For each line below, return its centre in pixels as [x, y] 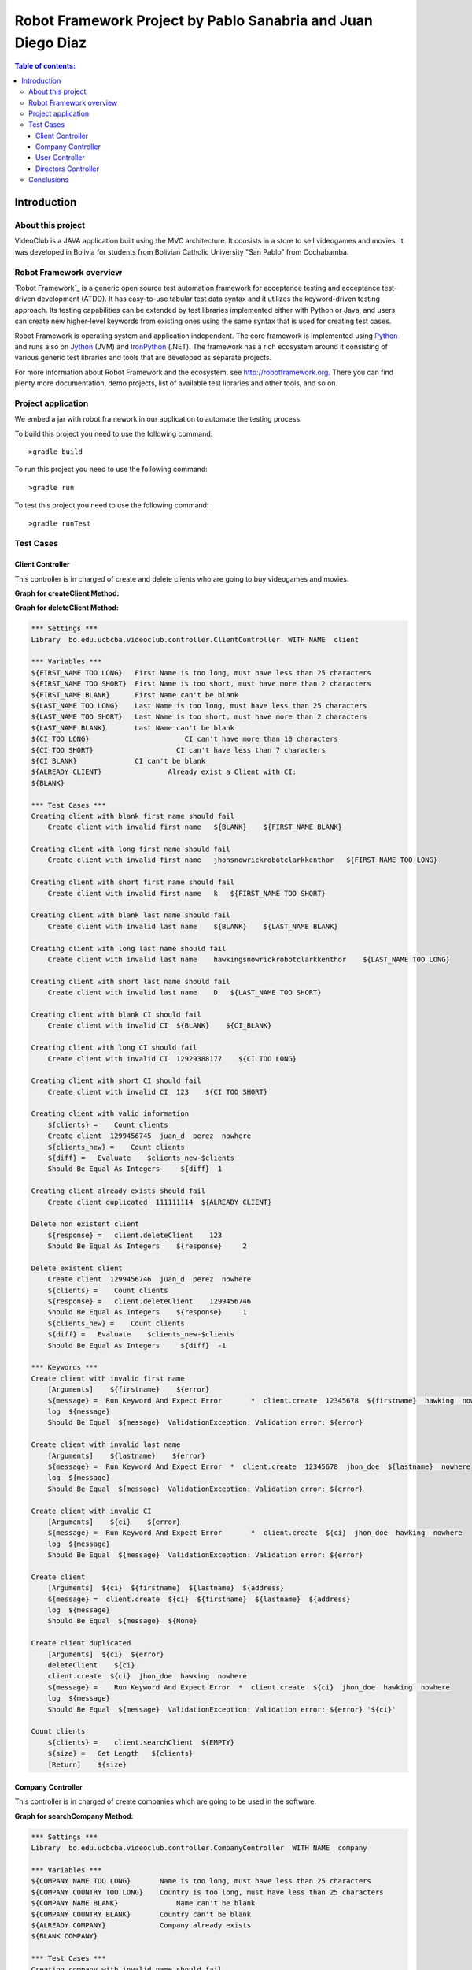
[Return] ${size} [87, 1764]
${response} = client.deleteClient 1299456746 [149, 1301]
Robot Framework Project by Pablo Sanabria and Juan [194, 20]
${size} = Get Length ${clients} [120, 1754]
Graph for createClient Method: [67, 593]
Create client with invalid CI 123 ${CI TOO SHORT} [158, 1092]
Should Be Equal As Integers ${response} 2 [147, 1246]
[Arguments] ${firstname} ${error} [129, 1390]
